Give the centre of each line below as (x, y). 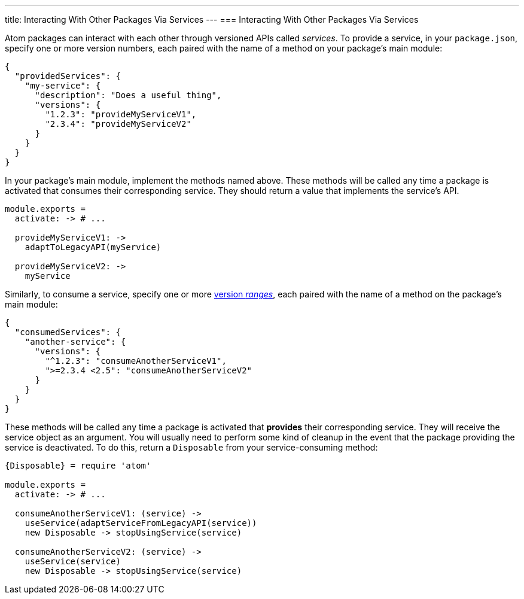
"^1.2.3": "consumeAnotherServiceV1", (136, 361)
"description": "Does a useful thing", (128, 95)
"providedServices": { (68, 76)
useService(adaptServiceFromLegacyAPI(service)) (141, 523)
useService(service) (73, 561)
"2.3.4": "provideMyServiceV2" (118, 124)
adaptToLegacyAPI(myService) (93, 247)
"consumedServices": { (68, 332)
